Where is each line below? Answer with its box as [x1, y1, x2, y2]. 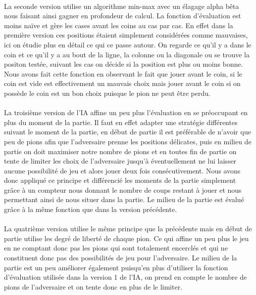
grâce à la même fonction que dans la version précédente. [4, 204, 177, 214]
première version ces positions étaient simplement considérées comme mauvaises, [4, 30, 248, 40]
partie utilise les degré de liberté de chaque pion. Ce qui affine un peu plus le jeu [4, 233, 249, 243]
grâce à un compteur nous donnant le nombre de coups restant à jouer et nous [4, 184, 242, 195]
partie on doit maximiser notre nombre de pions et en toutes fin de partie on [4, 146, 237, 156]
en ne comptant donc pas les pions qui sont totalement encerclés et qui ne [4, 243, 228, 253]
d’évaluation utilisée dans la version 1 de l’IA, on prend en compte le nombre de [4, 272, 247, 282]
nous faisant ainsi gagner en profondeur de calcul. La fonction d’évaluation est [4, 10, 241, 21]
